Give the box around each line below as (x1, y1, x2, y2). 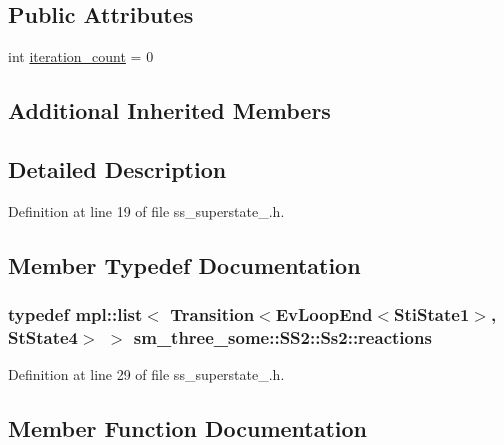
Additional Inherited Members (8, 95, 331, 126)
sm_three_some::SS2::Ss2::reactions (133, 325, 432, 349)
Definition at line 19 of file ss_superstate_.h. (8, 200, 285, 221)
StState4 (8, 325, 79, 349)
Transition (170, 302, 255, 327)
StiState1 (394, 302, 470, 327)
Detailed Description (8, 153, 227, 184)
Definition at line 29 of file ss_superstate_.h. (8, 364, 285, 385)
